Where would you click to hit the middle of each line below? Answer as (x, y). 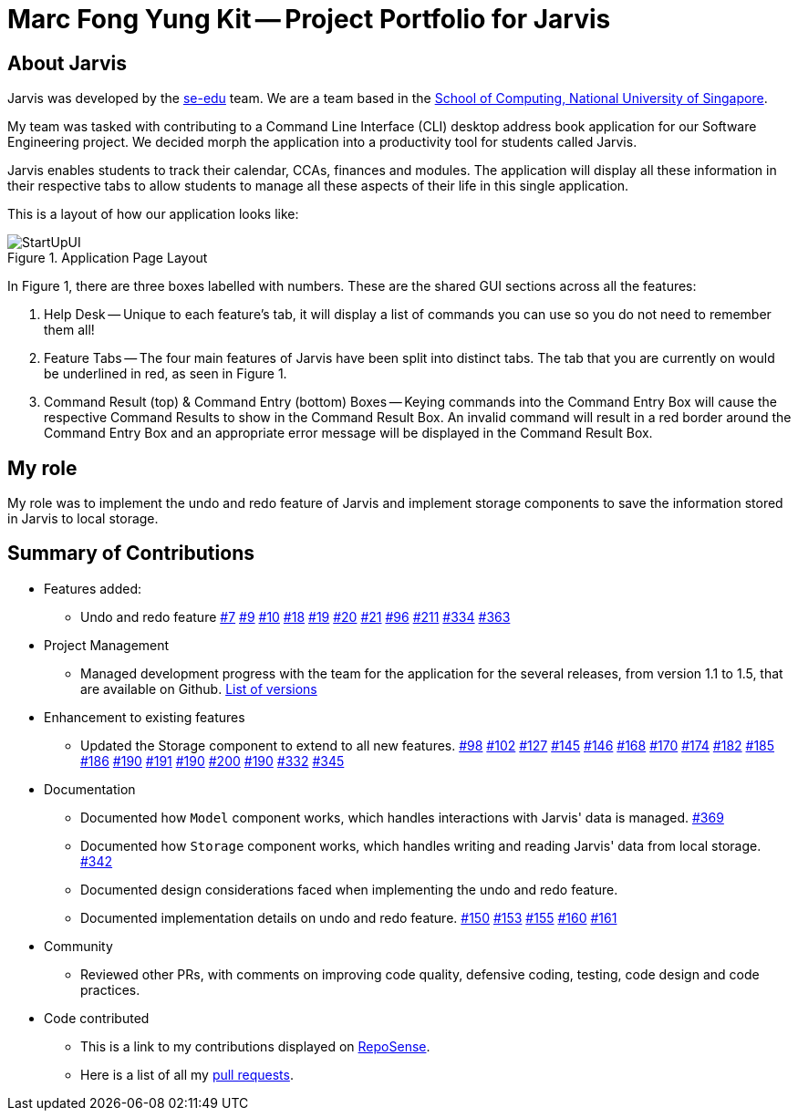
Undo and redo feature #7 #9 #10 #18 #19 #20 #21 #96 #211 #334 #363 (295, 616)
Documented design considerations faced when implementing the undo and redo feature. (349, 889)
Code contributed (97, 1018)
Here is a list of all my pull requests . (187, 1074)
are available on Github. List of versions (199, 688)
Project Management (107, 645)
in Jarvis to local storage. (83, 519)
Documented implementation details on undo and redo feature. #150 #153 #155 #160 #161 (349, 917)
